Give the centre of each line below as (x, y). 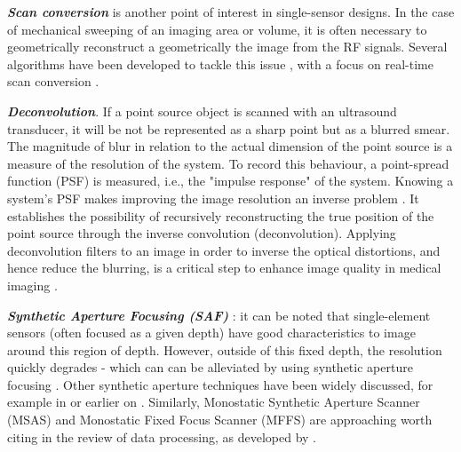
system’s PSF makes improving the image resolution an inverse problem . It (213, 198)
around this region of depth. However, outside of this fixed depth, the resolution (225, 349)
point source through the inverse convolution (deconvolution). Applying (202, 233)
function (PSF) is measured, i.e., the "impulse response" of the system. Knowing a (230, 181)
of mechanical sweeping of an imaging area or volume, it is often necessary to (217, 29)
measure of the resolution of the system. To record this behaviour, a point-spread (228, 163)
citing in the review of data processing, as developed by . (162, 436)
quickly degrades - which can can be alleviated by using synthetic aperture (210, 367)
